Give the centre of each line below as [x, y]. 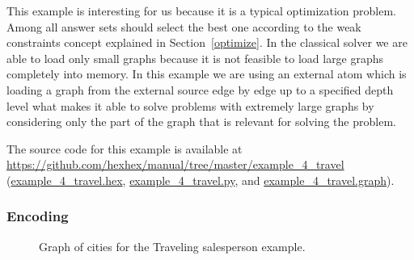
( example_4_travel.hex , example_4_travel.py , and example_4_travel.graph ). [201, 180]
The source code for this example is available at [125, 148]
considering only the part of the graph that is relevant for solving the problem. [201, 122]
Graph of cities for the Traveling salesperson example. [172, 246]
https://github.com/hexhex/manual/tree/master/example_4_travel [175, 164]
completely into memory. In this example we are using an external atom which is [207, 74]
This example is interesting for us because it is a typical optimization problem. [202, 10]
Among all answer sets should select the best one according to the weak [184, 26]
